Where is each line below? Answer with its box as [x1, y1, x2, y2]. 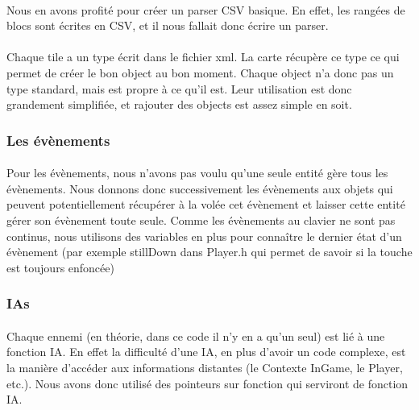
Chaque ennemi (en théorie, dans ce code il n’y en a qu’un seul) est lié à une [6, 327, 385, 344]
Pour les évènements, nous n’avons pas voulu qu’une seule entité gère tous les [6, 164, 388, 181]
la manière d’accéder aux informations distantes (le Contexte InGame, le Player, [6, 358, 403, 375]
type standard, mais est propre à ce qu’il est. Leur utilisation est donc [6, 80, 352, 97]
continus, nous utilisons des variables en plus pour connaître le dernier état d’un [6, 227, 402, 244]
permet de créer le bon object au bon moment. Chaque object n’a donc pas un [6, 64, 394, 81]
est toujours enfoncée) [6, 259, 114, 275]
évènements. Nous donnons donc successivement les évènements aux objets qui [6, 180, 393, 197]
